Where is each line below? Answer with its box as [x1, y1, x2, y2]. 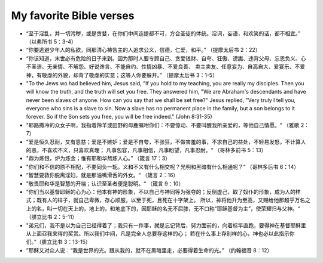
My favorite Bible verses [11, 9, 135, 22]
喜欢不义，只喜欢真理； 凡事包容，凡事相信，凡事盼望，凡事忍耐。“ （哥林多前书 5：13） [47, 147, 267, 154]
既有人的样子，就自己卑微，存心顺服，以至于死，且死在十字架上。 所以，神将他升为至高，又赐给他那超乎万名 [36, 197, 305, 204]
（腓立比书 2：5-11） [26, 214, 78, 221]
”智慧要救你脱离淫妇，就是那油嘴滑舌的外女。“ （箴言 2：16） [26, 172, 179, 179]
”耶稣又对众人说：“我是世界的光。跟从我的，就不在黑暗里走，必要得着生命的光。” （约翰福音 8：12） [26, 246, 273, 253]
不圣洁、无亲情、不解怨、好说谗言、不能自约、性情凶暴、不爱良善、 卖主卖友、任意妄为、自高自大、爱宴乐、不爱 [26, 63, 305, 70]
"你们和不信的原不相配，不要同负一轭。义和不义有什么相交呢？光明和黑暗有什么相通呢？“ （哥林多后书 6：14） [26, 163, 299, 170]
